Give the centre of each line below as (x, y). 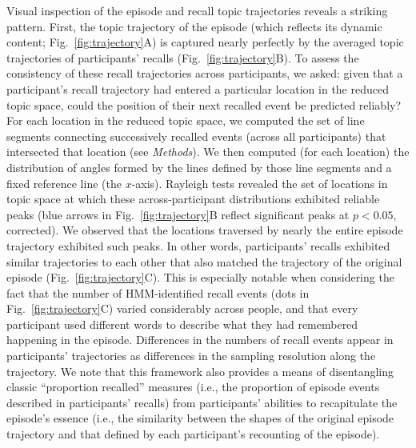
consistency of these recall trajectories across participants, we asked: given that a (205, 73)
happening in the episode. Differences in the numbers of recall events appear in (200, 340)
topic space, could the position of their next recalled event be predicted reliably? (204, 104)
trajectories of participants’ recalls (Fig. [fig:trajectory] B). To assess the (183, 57)
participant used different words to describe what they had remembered (182, 324)
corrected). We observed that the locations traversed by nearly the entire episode (205, 230)
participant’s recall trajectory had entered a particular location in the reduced (198, 88)
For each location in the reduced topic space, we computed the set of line (186, 120)
